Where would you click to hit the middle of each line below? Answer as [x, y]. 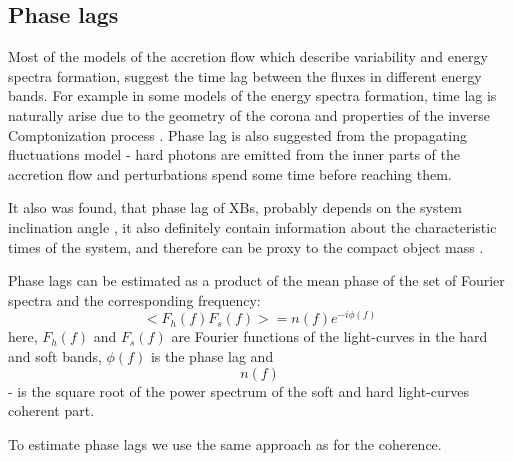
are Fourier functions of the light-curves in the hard [329, 336]
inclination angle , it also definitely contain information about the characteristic [252, 226]
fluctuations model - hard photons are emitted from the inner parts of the [234, 154]
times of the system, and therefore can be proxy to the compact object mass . [246, 246]
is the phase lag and [212, 356]
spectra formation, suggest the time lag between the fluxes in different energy [245, 75]
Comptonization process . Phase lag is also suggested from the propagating [237, 134]
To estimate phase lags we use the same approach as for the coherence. [225, 443]
